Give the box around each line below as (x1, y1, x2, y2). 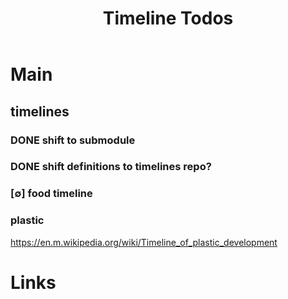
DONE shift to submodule (10, 133, 136, 147)
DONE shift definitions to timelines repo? (10, 160, 212, 174)
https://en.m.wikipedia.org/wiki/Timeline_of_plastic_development (10, 236, 278, 248)
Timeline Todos (102, 7, 234, 30)
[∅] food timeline (10, 187, 93, 201)
